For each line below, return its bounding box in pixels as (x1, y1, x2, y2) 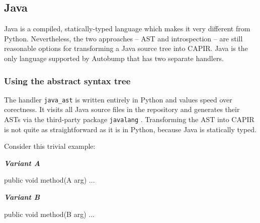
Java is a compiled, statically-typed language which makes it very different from (4, 23, 250, 34)
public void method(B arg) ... (4, 208, 95, 219)
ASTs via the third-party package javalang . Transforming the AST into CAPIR (4, 114, 254, 125)
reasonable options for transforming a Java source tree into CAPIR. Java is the (4, 43, 248, 53)
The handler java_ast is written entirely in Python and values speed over (4, 94, 232, 104)
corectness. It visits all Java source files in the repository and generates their (4, 104, 240, 115)
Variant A (4, 157, 40, 168)
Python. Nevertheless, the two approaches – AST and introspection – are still (4, 33, 243, 43)
